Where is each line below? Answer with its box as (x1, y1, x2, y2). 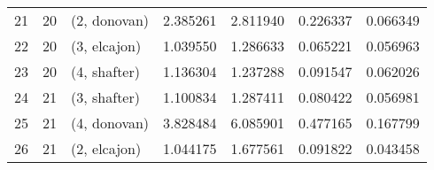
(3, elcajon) (71, 35, 142, 56)
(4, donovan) (71, 112, 150, 133)
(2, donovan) (71, 10, 150, 30)
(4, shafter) (71, 61, 140, 81)
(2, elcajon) (71, 138, 142, 158)
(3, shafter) (71, 87, 140, 107)
